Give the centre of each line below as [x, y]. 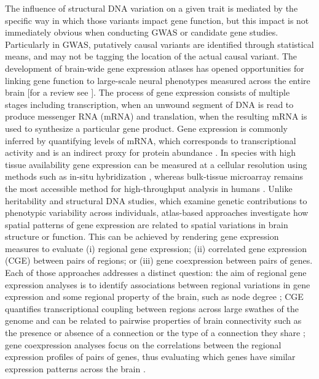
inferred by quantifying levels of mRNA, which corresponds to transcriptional [151, 140]
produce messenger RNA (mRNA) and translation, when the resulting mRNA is [156, 116]
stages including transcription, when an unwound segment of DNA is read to [149, 104]
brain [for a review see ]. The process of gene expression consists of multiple [148, 92]
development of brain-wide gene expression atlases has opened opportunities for [155, 68]
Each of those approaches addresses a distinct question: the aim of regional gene [156, 273]
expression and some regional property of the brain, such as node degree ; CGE [154, 297]
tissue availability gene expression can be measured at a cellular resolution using [156, 164]
